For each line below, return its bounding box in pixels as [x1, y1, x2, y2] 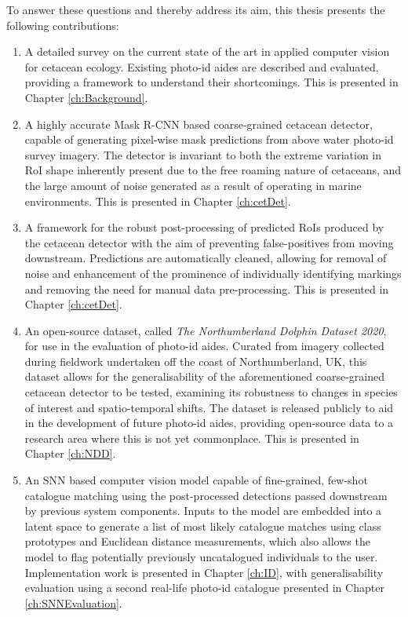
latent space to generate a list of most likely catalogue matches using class [24, 517, 381, 534]
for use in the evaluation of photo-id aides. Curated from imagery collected [24, 338, 384, 354]
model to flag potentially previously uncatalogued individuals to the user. [24, 549, 378, 564]
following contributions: [6, 16, 119, 33]
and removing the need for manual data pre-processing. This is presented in [24, 280, 389, 297]
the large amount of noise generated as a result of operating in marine [24, 177, 362, 193]
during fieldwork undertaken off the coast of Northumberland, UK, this [24, 352, 367, 369]
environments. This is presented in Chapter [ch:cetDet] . [24, 192, 291, 209]
